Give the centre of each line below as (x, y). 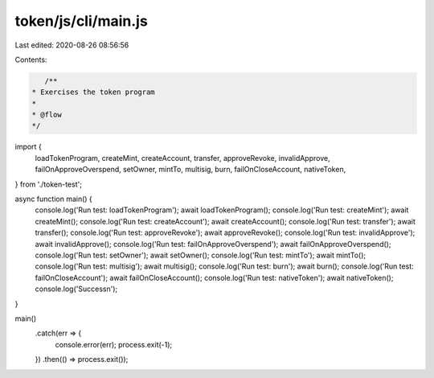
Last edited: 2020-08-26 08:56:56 (72, 45)
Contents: (31, 60)
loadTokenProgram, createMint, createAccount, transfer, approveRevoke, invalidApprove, (182, 158)
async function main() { (53, 199)
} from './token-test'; (48, 184)
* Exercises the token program (94, 92)
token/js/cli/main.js (81, 21)
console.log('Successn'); (76, 289)
